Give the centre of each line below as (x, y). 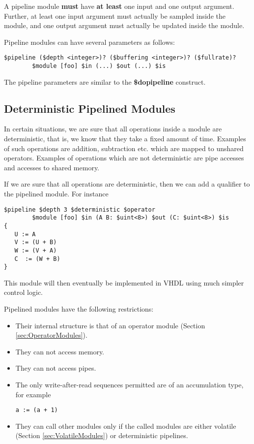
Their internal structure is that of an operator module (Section (110, 325)
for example (33, 394)
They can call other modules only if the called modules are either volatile (126, 426)
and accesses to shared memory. (52, 167)
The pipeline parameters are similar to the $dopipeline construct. (105, 81)
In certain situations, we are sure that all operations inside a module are (113, 129)
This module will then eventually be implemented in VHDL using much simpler (124, 282)
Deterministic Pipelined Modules (90, 108)
